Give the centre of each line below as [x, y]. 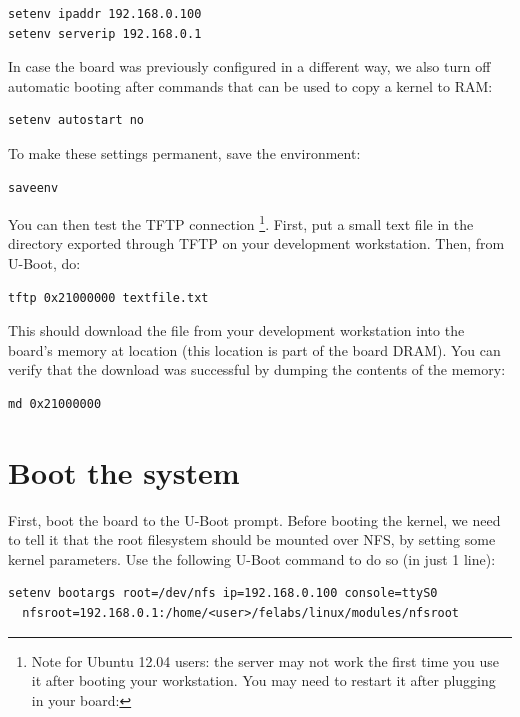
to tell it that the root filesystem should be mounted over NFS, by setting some [252, 539]
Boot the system [124, 471]
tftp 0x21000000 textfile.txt [108, 297]
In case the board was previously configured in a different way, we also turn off [249, 66]
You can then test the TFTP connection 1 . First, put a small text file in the [241, 222]
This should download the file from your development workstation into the [236, 330]
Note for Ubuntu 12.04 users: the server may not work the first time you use [265, 660]
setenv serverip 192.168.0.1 [105, 33]
